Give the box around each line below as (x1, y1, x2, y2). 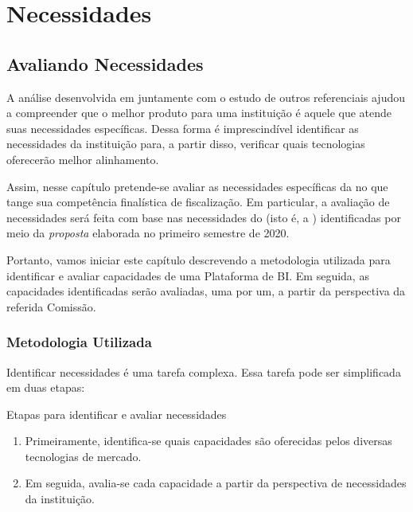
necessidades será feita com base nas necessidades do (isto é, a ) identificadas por (6, 209, 401, 225)
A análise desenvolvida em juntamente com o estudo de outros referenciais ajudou (6, 88, 405, 105)
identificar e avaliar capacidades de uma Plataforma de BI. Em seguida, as (6, 267, 369, 283)
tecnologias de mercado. (25, 448, 142, 464)
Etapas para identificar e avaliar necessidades (6, 405, 227, 422)
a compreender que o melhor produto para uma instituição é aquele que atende (6, 104, 392, 121)
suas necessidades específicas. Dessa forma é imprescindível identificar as (6, 119, 359, 136)
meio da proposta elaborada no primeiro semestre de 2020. (6, 225, 290, 241)
